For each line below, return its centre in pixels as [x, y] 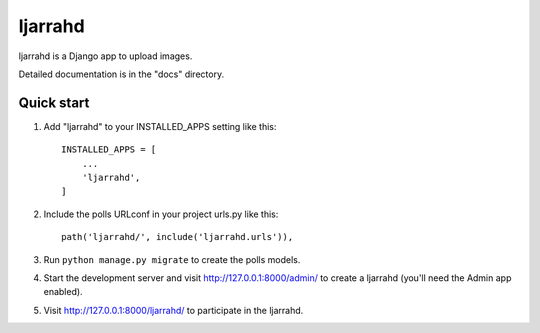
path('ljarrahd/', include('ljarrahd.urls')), [177, 237]
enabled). [63, 292]
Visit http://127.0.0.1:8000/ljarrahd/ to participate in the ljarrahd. [173, 310]
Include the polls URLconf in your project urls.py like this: [161, 214]
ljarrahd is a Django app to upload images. [105, 56]
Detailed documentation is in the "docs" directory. [121, 74]
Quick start [54, 102]
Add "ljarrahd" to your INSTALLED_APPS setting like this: [160, 126]
